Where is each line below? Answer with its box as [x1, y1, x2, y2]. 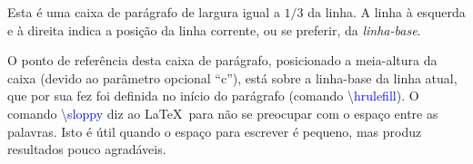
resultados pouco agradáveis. [7, 140, 166, 159]
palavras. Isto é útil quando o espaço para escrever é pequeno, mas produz [7, 121, 422, 140]
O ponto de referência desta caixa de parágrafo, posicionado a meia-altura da [7, 51, 438, 70]
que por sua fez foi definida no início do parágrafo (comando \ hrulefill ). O [7, 86, 419, 105]
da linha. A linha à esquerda [307, 3, 466, 21]
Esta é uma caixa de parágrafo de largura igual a [7, 3, 280, 21]
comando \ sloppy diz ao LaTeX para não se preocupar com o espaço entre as [7, 103, 438, 122]
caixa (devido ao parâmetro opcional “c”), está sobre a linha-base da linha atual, [7, 68, 458, 87]
